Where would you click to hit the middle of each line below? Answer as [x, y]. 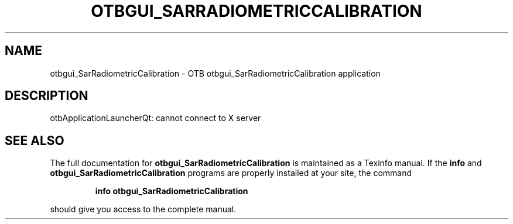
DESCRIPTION [47, 96]
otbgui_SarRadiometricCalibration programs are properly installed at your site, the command [231, 173]
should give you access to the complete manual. [143, 209]
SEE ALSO [35, 140]
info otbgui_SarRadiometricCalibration [172, 191]
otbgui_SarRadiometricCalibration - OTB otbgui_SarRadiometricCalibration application [215, 73]
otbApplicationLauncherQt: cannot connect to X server [155, 118]
